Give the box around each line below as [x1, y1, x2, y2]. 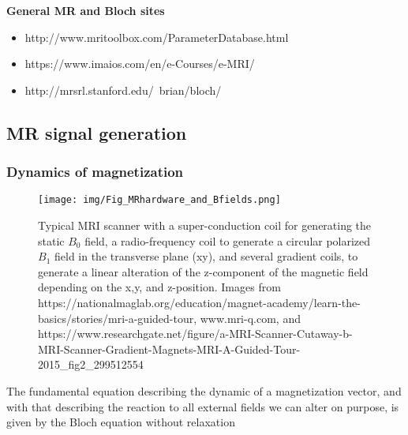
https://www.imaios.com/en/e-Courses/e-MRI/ [24, 55, 255, 72]
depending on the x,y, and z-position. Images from [38, 279, 281, 295]
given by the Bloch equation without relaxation [6, 414, 235, 430]
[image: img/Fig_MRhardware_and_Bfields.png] [38, 194, 281, 206]
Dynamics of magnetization [6, 162, 184, 182]
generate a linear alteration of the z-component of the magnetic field [38, 263, 369, 279]
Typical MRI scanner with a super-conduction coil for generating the [38, 217, 372, 234]
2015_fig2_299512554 [38, 356, 144, 373]
